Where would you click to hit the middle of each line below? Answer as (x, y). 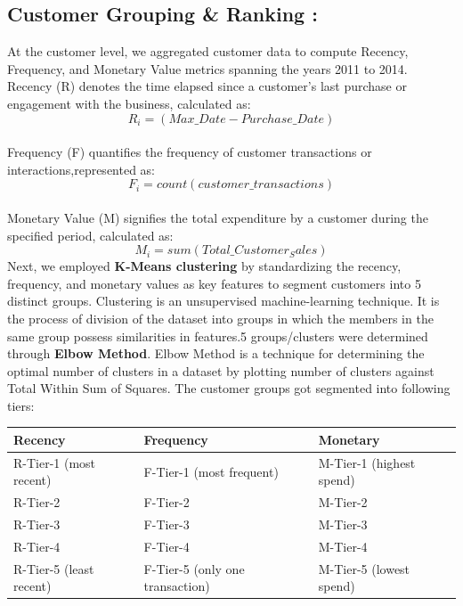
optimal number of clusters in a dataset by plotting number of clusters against (221, 370)
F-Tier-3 (167, 524)
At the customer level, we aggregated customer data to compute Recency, (208, 51)
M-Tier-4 (343, 546)
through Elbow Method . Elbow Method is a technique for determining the (216, 353)
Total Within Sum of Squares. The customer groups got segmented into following (229, 388)
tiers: (21, 405)
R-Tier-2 (37, 502)
